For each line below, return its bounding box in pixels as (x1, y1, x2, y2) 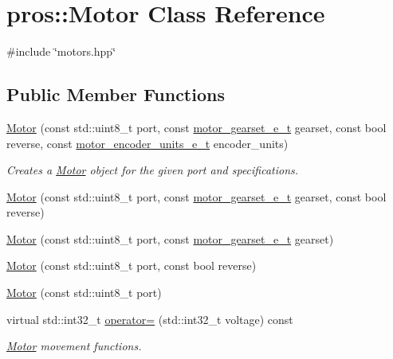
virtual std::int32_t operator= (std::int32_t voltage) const (6, 310, 293, 327)
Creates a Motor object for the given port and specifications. (6, 162, 299, 178)
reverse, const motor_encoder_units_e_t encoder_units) (6, 135, 289, 151)
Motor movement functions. (6, 338, 142, 354)
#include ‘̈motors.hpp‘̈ (6, 43, 116, 60)
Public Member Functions (6, 82, 225, 107)
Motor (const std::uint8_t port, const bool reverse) (6, 257, 257, 274)
